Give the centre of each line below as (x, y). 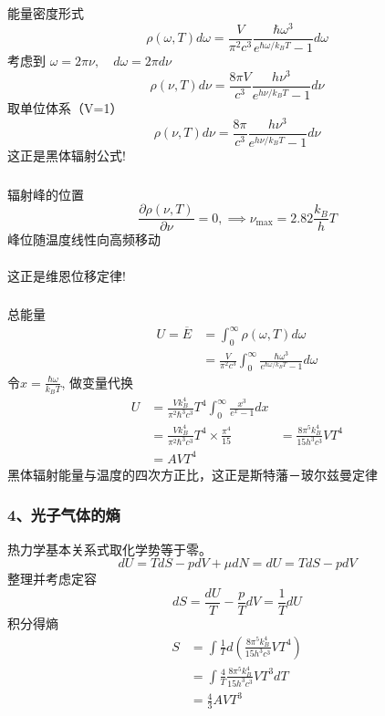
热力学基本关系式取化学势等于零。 (109, 549)
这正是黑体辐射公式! (67, 156)
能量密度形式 (46, 12)
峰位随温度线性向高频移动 (84, 239)
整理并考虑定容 (52, 579)
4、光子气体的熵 (64, 515)
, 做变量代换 (97, 382)
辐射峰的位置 (46, 194)
